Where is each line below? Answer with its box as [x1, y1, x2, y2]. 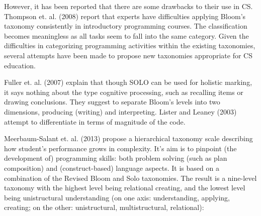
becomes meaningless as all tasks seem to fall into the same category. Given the [4, 30, 249, 41]
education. [4, 60, 36, 70]
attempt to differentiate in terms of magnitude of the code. [4, 116, 186, 127]
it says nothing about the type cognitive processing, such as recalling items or [4, 86, 243, 97]
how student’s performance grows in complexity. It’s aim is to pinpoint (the [4, 143, 237, 153]
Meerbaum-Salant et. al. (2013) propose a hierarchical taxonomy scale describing [4, 133, 253, 144]
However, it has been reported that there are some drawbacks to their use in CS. [4, 1, 253, 11]
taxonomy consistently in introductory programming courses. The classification [4, 21, 247, 31]
